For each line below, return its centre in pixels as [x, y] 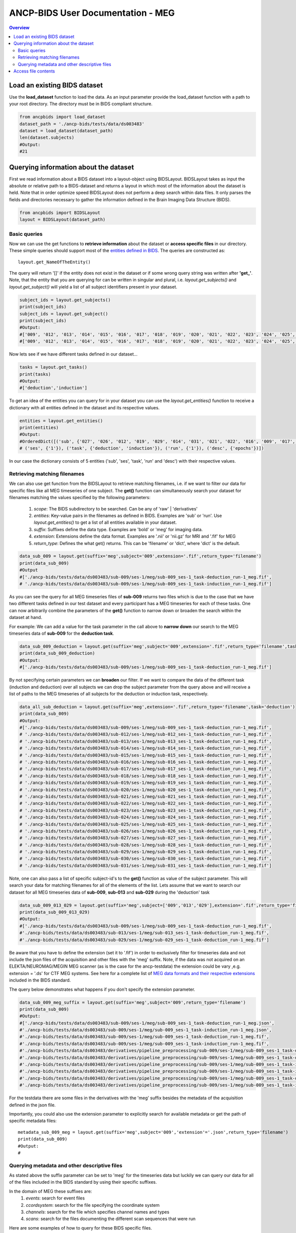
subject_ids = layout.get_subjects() [65, 300]
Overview [19, 28]
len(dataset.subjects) [47, 138]
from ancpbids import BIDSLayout [60, 213]
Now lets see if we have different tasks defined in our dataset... [73, 354]
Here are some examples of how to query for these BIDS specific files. [81, 1228]
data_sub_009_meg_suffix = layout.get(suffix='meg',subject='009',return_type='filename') [133, 1002]
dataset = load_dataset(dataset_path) [66, 130]
